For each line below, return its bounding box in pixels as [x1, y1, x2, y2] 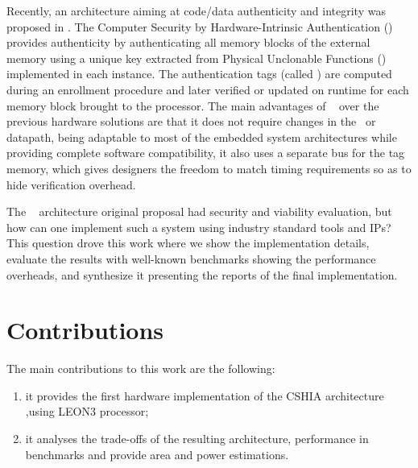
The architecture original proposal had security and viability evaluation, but [6, 203, 392, 220]
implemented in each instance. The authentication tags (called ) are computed [6, 65, 392, 82]
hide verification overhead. [6, 176, 136, 193]
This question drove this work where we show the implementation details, [6, 234, 370, 251]
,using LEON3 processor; [25, 403, 149, 420]
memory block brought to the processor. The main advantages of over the [6, 97, 379, 114]
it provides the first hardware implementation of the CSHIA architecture [25, 387, 384, 404]
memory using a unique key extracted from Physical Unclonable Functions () [6, 49, 387, 66]
